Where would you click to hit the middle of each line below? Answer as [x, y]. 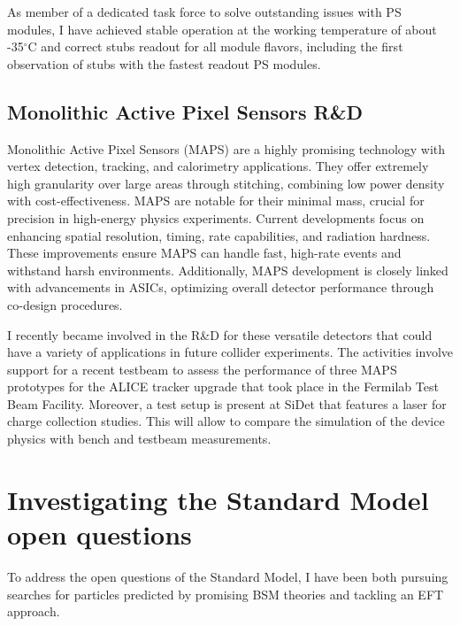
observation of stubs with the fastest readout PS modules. [164, 63]
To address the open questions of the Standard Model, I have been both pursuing [228, 576]
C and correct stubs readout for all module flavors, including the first [215, 46]
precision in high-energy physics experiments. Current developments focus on [216, 217]
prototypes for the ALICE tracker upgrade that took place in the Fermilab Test [223, 386]
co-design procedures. [65, 304]
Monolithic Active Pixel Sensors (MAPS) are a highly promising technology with [226, 148]
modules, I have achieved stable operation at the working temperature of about [222, 29]
